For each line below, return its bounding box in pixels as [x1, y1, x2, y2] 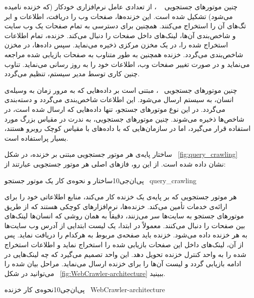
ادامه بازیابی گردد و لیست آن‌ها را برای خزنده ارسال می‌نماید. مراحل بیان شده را [4, 258, 241, 269]
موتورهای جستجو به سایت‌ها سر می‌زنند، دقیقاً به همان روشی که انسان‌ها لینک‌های [4, 211, 244, 221]
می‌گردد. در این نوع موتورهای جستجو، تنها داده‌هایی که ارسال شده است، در [4, 104, 226, 114]
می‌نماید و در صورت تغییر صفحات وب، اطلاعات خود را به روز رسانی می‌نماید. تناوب [4, 59, 250, 69]
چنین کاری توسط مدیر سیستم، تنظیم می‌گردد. [4, 68, 140, 79]
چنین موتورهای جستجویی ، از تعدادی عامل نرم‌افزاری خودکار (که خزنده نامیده [4, 1, 238, 11]
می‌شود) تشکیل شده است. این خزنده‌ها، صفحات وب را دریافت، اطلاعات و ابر [4, 11, 233, 21]
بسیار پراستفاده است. [4, 132, 68, 143]
